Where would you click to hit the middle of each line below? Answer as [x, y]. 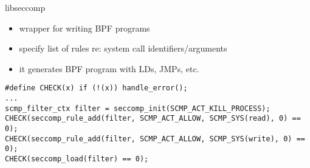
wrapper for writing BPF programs [84, 28]
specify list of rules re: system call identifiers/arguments [123, 48]
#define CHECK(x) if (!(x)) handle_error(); [96, 88]
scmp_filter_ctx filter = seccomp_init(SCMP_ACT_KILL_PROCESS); [138, 108]
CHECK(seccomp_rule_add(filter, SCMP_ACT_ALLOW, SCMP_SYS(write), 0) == [155, 139]
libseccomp [25, 7]
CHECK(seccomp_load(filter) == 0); [77, 159]
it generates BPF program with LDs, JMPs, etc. [109, 68]
